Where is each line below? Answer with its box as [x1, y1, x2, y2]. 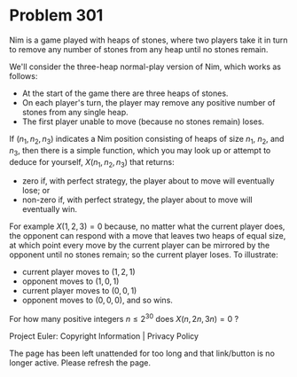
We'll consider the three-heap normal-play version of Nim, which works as [9, 61, 282, 72]
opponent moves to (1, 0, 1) [21, 276, 120, 287]
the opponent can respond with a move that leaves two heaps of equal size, [9, 231, 286, 241]
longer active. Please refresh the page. [9, 357, 152, 368]
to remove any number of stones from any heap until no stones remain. [9, 43, 269, 54]
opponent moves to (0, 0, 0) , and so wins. [21, 295, 173, 306]
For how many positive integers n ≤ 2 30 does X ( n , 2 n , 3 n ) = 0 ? [9, 312, 239, 324]
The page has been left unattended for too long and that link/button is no [9, 348, 275, 358]
